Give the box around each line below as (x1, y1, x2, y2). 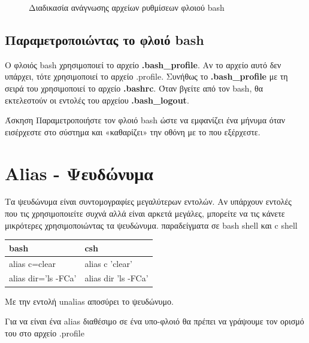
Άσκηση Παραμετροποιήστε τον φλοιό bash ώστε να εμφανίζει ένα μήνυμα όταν (5, 114, 285, 126)
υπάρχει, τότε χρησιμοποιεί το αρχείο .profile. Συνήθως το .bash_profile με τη (5, 70, 288, 83)
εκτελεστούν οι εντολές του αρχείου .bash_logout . (5, 93, 189, 106)
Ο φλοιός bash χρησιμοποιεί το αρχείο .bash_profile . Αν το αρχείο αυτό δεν (5, 58, 281, 71)
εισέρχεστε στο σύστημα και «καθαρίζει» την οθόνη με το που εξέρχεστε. (5, 125, 260, 138)
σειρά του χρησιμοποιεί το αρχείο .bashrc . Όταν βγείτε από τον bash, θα (5, 81, 263, 94)
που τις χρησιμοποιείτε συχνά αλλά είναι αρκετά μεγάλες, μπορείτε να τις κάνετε (5, 207, 285, 220)
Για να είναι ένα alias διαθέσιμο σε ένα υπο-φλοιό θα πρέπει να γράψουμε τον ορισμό (5, 315, 304, 327)
